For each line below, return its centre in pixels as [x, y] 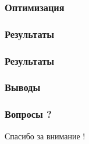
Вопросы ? [28, 114]
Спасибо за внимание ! [45, 136]
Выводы [23, 87]
